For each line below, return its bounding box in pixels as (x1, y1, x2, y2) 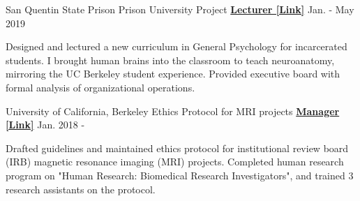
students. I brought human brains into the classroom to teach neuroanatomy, (6, 52, 335, 67)
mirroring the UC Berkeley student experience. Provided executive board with (6, 66, 340, 81)
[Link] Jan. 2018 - (6, 117, 85, 132)
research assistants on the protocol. (6, 181, 156, 196)
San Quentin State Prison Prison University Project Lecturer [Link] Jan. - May (6, 2, 354, 16)
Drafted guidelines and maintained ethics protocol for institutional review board (6, 140, 349, 155)
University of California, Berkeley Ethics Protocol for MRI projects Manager (6, 103, 340, 118)
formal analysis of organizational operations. (6, 80, 195, 94)
